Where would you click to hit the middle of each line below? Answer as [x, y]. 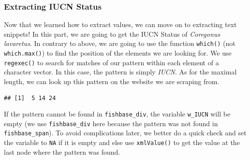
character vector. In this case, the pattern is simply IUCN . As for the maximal [120, 72]
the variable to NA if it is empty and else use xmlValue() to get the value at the [122, 142]
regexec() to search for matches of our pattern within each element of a [111, 62]
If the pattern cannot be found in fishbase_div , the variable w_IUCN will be [117, 114]
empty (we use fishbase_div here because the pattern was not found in [111, 123]
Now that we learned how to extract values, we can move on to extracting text [120, 24]
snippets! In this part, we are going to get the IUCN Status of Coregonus [112, 34]
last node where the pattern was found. [62, 152]
